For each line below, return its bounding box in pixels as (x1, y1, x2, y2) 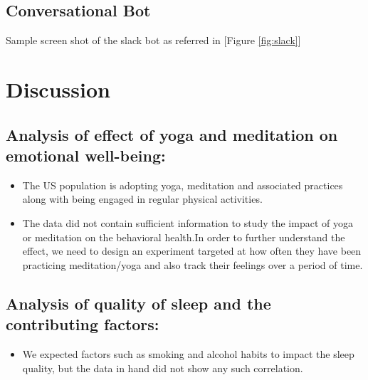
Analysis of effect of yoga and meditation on (6, 123, 338, 145)
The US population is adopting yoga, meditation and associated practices (22, 177, 343, 192)
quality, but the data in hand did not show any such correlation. (22, 360, 303, 375)
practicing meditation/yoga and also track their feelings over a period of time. (22, 257, 363, 272)
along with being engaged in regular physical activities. (22, 191, 263, 206)
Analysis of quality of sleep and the (6, 292, 271, 314)
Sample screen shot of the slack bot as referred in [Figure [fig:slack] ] (6, 33, 301, 48)
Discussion (6, 74, 110, 103)
